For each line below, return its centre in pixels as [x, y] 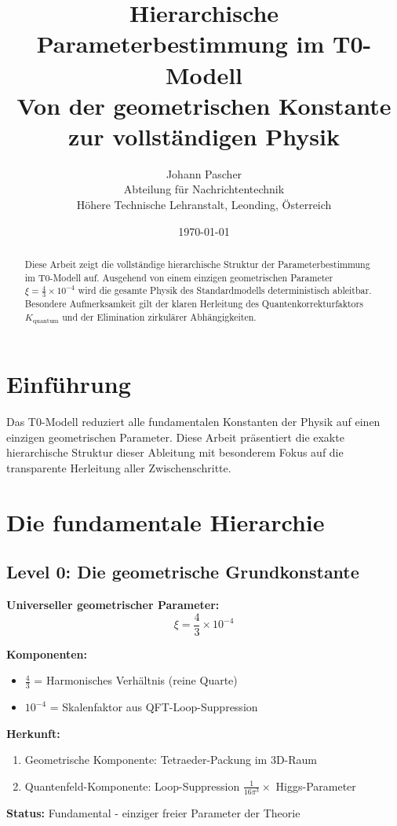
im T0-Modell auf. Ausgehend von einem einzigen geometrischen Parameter [179, 277]
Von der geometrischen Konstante [204, 105]
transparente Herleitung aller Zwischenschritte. [119, 467]
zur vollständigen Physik [204, 136]
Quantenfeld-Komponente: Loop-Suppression [132, 786]
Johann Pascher [204, 173]
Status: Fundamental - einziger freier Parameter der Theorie [153, 812]
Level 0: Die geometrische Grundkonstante [183, 572]
